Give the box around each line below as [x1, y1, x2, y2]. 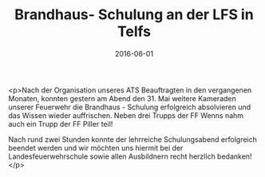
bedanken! [216, 151, 252, 161]
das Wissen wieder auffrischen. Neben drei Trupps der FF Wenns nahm [8, 110, 244, 120]
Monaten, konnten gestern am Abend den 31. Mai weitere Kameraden [8, 93, 237, 103]
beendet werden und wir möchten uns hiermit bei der [8, 143, 184, 152]
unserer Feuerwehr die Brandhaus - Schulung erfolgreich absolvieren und [8, 102, 251, 112]
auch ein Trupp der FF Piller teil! [8, 119, 113, 128]
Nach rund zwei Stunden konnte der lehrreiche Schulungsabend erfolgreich [8, 134, 258, 144]
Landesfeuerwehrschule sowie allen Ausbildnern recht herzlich [8, 151, 216, 161]
